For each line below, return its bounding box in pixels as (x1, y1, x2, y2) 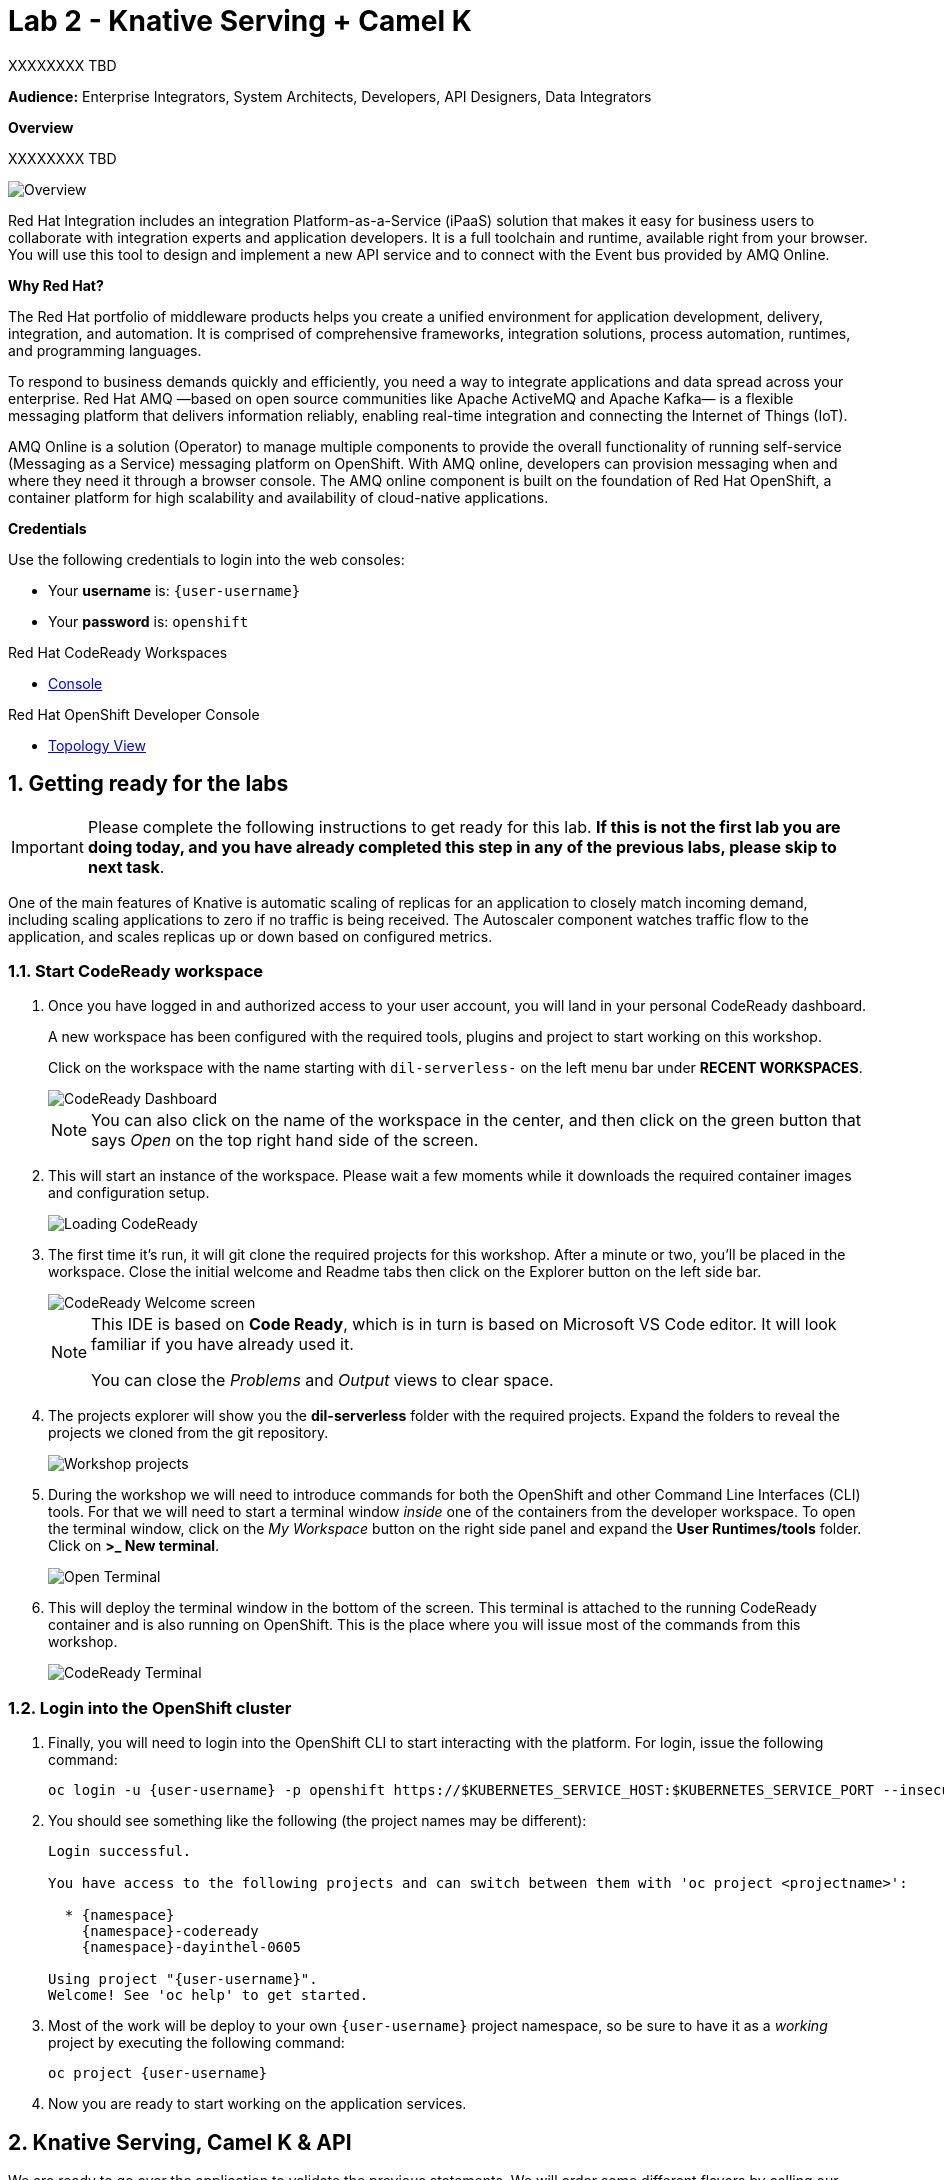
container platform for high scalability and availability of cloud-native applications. (8, 488, 549, 506)
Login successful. (48, 1843, 192, 1860)
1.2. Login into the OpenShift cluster (8, 1697, 292, 1718)
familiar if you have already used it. (91, 1334, 354, 1355)
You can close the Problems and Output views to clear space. (91, 1370, 554, 1391)
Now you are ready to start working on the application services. (48, 2095, 467, 2113)
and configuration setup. (48, 1184, 210, 1202)
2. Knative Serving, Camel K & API (8, 2129, 352, 2155)
